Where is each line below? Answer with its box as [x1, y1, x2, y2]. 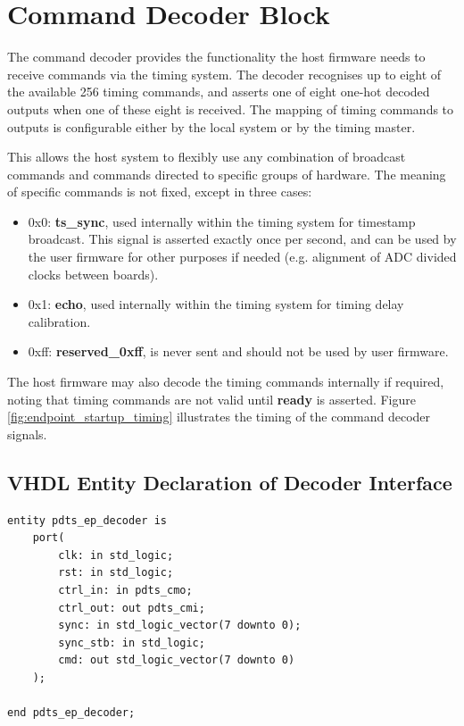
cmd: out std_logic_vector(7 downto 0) [58, 654, 295, 667]
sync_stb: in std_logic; [58, 636, 205, 649]
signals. [7, 424, 47, 443]
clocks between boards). [28, 264, 159, 283]
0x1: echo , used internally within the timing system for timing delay [28, 295, 404, 313]
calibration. [28, 312, 91, 330]
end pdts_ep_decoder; [7, 706, 136, 720]
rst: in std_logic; [58, 566, 174, 580]
